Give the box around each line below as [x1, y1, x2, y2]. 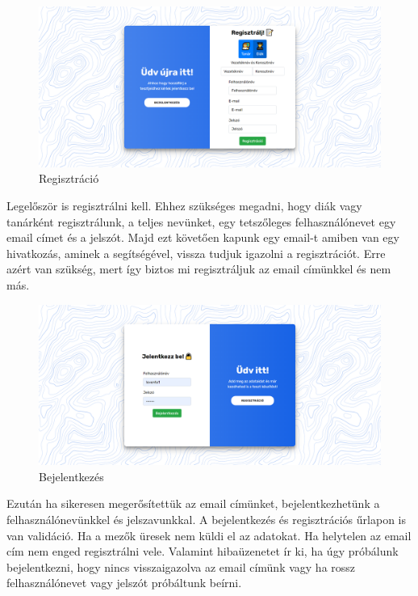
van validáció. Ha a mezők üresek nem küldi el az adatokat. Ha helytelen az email [6, 526, 412, 543]
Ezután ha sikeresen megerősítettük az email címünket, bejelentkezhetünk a [6, 495, 380, 512]
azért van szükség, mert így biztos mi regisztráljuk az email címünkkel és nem [6, 260, 391, 277]
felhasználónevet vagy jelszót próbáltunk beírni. [6, 574, 242, 591]
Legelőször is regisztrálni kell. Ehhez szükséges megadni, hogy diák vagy [6, 197, 362, 213]
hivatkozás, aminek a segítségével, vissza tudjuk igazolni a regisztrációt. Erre [6, 244, 386, 261]
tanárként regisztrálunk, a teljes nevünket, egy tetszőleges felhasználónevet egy [6, 213, 396, 230]
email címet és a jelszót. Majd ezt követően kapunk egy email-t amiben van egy [6, 229, 399, 246]
